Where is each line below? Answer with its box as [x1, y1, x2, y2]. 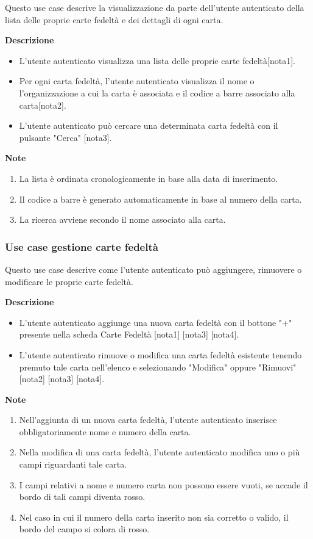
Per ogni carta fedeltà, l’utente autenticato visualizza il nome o [19, 74, 255, 87]
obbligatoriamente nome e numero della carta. [19, 425, 191, 438]
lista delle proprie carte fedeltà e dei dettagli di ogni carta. [5, 13, 223, 26]
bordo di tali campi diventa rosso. [19, 490, 146, 503]
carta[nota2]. [19, 98, 66, 111]
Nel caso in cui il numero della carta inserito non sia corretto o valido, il [19, 510, 289, 523]
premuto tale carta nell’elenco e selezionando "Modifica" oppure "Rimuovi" [19, 360, 297, 373]
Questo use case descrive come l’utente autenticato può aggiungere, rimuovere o [5, 262, 302, 275]
